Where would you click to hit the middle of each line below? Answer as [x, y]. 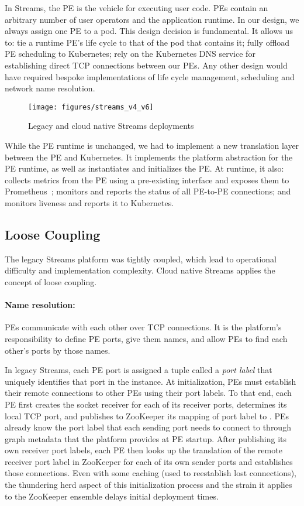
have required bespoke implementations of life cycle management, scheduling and [150, 76]
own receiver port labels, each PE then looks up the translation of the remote [144, 450]
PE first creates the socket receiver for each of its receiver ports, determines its [146, 404]
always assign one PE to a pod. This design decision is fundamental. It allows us [149, 31]
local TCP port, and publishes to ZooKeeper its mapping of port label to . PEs [147, 416]
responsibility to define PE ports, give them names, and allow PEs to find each [146, 338]
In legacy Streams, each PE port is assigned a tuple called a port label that [139, 370]
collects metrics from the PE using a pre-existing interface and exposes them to [147, 180]
